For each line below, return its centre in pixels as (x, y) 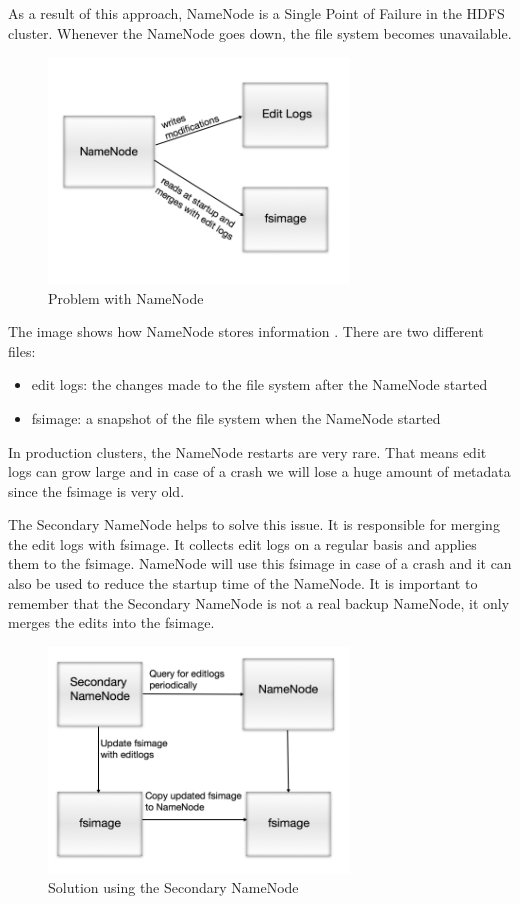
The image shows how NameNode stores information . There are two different (246, 331)
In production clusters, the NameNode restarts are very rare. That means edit (247, 451)
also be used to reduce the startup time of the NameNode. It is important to (243, 583)
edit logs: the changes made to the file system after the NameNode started (259, 384)
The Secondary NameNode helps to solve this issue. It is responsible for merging (254, 524)
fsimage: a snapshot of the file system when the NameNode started (236, 417)
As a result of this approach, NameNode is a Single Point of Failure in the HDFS (256, 13)
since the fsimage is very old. (96, 490)
